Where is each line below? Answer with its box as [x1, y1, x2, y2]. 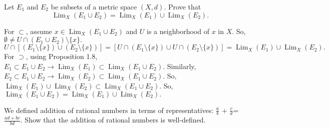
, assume [26, 25, 53, 36]
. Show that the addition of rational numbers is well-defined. [20, 114, 206, 125]
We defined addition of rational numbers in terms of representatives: [4, 104, 214, 115]
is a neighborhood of [147, 25, 209, 36]
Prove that [168, 1, 201, 11]
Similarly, [167, 60, 196, 71]
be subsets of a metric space [51, 1, 137, 11]
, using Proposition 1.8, [26, 51, 98, 61]
